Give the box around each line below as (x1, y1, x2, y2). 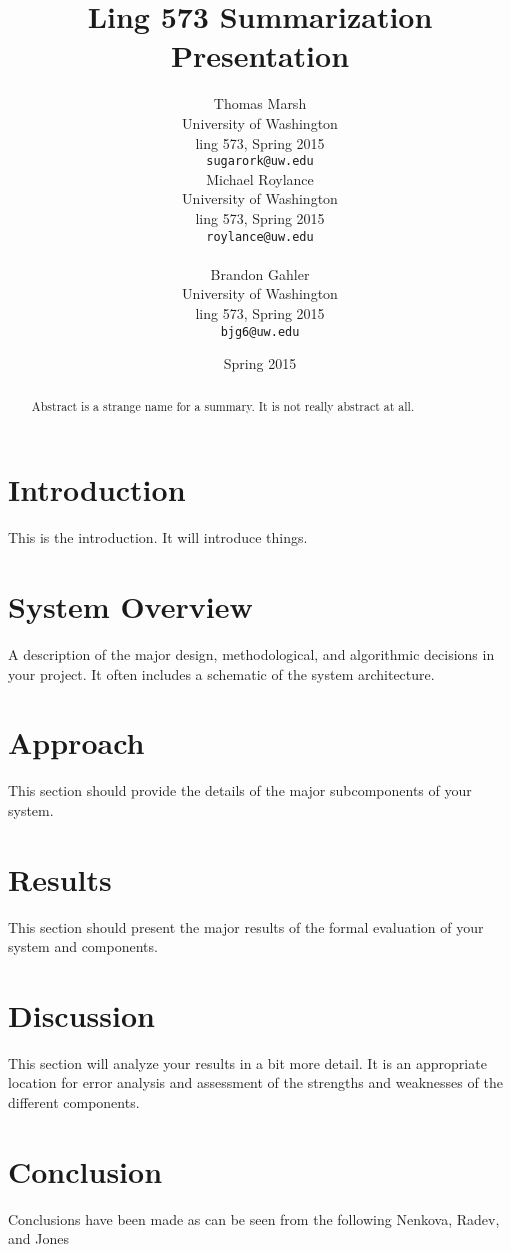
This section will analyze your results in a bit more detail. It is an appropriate (8, 1052, 487, 1073)
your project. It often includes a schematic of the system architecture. (8, 663, 435, 684)
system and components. (8, 936, 158, 957)
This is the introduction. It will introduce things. (8, 527, 308, 548)
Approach (8, 722, 145, 763)
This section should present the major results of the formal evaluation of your (8, 916, 484, 937)
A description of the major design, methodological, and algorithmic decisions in (8, 643, 495, 664)
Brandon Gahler (210, 263, 310, 284)
